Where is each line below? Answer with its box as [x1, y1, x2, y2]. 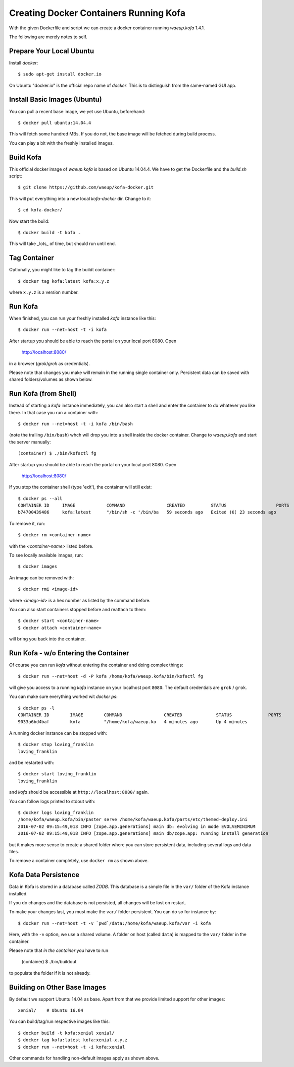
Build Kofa [9, 153, 42, 161]
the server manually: [9, 439, 51, 445]
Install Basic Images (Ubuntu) [9, 95, 102, 104]
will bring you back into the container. [9, 636, 86, 642]
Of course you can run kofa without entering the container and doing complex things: [9, 662, 183, 668]
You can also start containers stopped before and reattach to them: [9, 607, 147, 612]
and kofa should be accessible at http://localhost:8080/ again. [9, 789, 149, 795]
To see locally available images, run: [9, 552, 83, 558]
